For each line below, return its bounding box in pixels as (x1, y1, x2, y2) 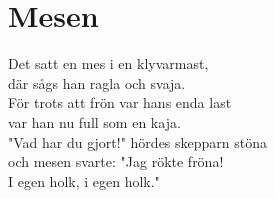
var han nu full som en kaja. (8, 111, 181, 132)
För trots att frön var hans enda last (8, 92, 232, 113)
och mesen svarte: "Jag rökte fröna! (8, 151, 224, 172)
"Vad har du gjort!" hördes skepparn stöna (8, 131, 268, 152)
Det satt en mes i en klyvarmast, (8, 53, 209, 74)
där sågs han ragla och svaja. (8, 72, 186, 93)
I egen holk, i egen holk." (8, 170, 160, 191)
